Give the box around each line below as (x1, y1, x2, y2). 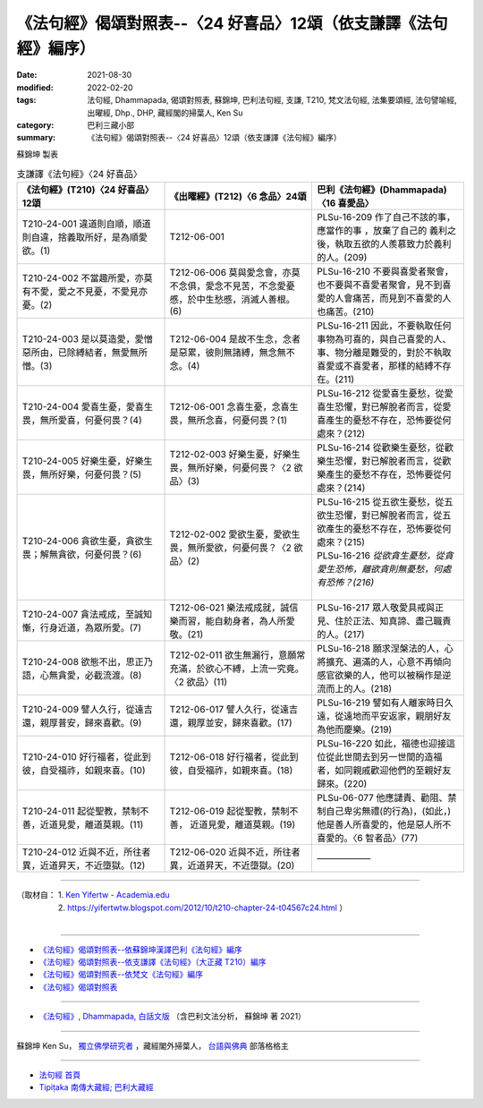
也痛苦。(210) (317, 305, 375, 318)
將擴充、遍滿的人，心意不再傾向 (317, 656, 452, 669)
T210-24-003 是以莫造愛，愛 (21, 333, 145, 345)
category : (16, 119, 55, 130)
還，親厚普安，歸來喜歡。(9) (21, 717, 142, 729)
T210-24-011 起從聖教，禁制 (21, 805, 140, 818)
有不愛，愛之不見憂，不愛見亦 (21, 286, 148, 298)
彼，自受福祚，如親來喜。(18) (169, 764, 293, 777)
